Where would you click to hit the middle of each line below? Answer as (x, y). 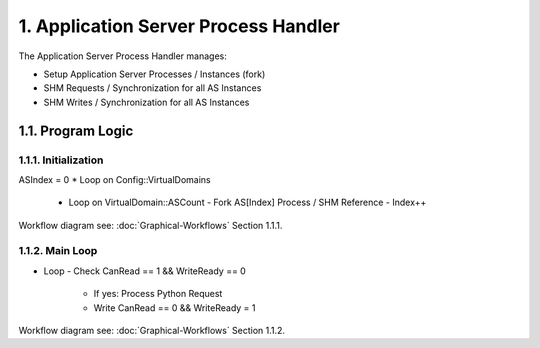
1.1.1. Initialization (61, 160)
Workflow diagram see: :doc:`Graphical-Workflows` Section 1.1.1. (150, 225)
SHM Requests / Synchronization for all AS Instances (152, 88)
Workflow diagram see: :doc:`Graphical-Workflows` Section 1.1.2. (151, 330)
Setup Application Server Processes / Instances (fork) (154, 74)
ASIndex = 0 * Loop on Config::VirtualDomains (114, 179)
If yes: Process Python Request (158, 294)
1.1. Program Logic (76, 130)
